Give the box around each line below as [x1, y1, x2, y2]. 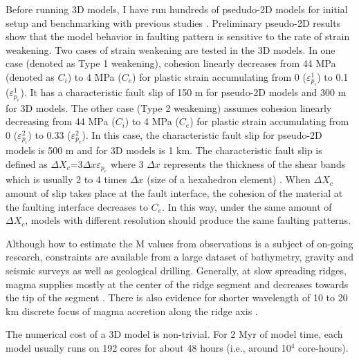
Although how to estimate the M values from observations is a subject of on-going [6, 236, 353, 250]
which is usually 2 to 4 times [6, 172, 127, 187]
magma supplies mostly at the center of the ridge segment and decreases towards [6, 276, 349, 291]
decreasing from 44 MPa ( [6, 114, 116, 129]
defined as [6, 156, 48, 171]
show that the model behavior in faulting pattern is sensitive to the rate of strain [6, 29, 350, 44]
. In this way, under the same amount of [161, 199, 332, 214]
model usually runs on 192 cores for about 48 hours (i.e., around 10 [6, 340, 291, 354]
